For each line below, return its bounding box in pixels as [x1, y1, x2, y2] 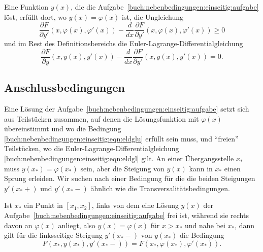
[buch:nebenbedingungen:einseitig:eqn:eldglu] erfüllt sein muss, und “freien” [4, 133, 239, 143]
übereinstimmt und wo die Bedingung [4, 123, 121, 134]
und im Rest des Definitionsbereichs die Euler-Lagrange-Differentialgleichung [4, 38, 243, 49]
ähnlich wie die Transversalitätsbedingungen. [90, 183, 230, 193]
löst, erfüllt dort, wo [4, 11, 67, 22]
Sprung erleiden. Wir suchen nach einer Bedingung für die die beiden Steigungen [4, 173, 255, 184]
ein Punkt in [24, 200, 63, 210]
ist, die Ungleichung [122, 11, 184, 22]
